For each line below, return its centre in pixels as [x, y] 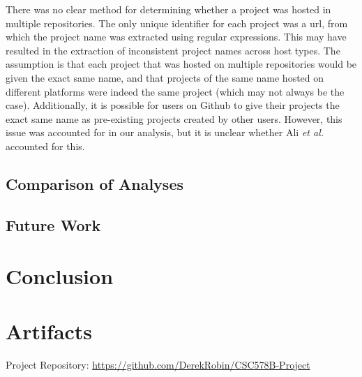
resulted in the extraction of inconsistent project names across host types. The [173, 50]
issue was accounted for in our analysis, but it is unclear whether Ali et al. [165, 132]
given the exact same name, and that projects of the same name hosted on [165, 77]
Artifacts [49, 331]
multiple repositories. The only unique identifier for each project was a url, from [177, 23]
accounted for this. [45, 146]
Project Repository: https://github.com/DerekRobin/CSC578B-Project [158, 364]
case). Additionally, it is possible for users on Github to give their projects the [173, 105]
